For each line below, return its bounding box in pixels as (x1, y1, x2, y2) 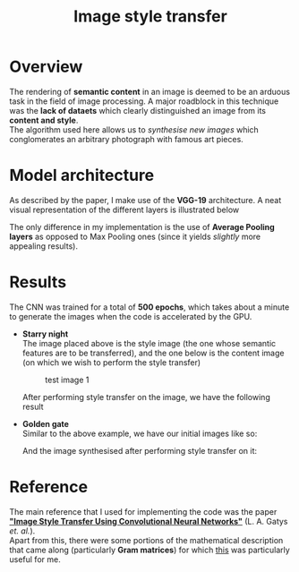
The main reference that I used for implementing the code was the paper (9, 506, 278, 517)
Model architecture (9, 166, 155, 185)
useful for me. (9, 553, 61, 565)
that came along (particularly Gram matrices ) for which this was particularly (9, 544, 291, 555)
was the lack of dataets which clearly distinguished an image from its (9, 105, 267, 115)
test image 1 (44, 374, 90, 385)
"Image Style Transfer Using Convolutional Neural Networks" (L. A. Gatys (9, 516, 288, 526)
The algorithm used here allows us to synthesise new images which (9, 124, 260, 135)
